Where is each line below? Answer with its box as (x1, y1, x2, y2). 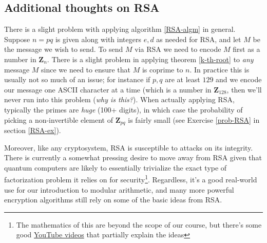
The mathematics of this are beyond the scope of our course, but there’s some (16, 219, 262, 230)
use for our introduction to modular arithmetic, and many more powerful (4, 184, 234, 195)
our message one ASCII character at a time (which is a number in (4, 84, 212, 95)
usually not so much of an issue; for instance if (4, 74, 150, 85)
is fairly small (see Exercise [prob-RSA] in (128, 114, 260, 125)
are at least (165, 74, 200, 85)
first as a (233, 44, 260, 54)
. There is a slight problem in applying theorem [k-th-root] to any (47, 53, 254, 64)
